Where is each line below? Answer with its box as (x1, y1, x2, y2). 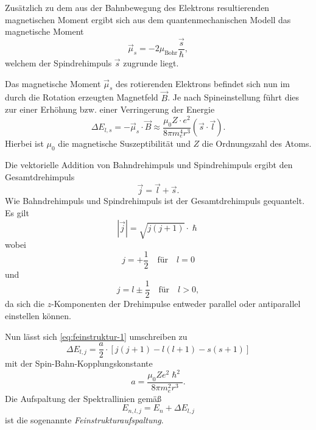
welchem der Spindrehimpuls (5, 57, 112, 69)
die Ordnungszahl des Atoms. (202, 137, 312, 150)
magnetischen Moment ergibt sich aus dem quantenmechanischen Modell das (5, 13, 291, 26)
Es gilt (5, 206, 29, 219)
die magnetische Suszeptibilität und (58, 137, 191, 150)
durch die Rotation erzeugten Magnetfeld (5, 91, 158, 104)
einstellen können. (5, 309, 71, 322)
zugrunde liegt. (123, 57, 179, 69)
